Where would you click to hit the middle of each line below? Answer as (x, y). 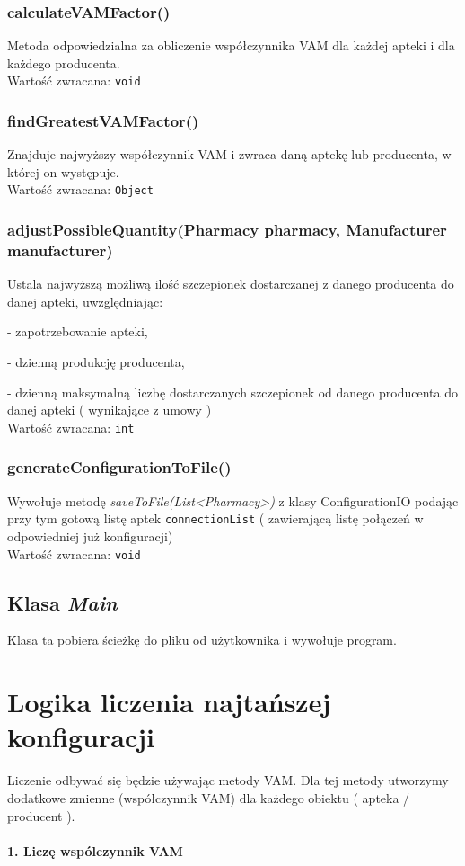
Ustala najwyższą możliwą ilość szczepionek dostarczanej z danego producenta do (231, 284)
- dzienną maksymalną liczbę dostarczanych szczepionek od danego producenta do (232, 392)
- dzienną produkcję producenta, (96, 362)
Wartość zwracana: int (71, 427)
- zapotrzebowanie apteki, (78, 331)
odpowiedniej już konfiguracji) (90, 536)
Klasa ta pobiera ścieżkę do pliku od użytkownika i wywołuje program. (202, 640)
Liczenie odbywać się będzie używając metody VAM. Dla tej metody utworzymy (228, 780)
